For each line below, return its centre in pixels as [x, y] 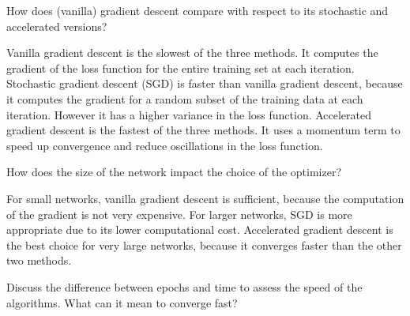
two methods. [39, 260]
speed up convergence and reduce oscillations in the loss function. [165, 145]
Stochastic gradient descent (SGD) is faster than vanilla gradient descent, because [205, 83]
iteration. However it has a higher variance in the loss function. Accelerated [189, 114]
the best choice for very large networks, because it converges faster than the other [204, 245]
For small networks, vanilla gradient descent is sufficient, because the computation [205, 198]
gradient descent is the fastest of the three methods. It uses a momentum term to [203, 130]
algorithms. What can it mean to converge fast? [122, 302]
